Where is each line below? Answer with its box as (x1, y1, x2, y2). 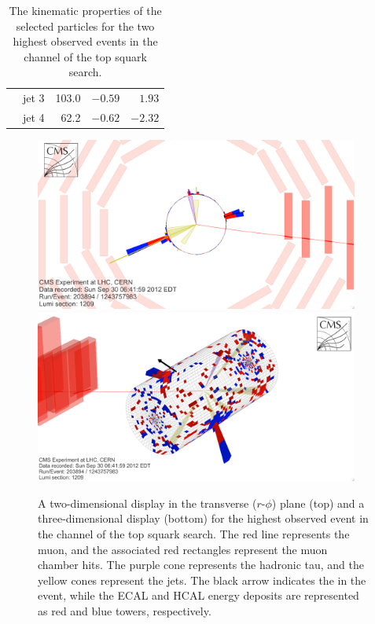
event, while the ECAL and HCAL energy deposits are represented (38, 587, 359, 604)
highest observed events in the (13, 33, 158, 50)
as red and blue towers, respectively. (38, 603, 211, 619)
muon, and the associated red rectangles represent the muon (38, 541, 328, 557)
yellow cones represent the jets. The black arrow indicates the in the (38, 571, 366, 588)
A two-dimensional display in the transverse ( (38, 494, 257, 511)
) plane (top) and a (271, 494, 365, 511)
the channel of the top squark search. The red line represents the (38, 526, 350, 542)
